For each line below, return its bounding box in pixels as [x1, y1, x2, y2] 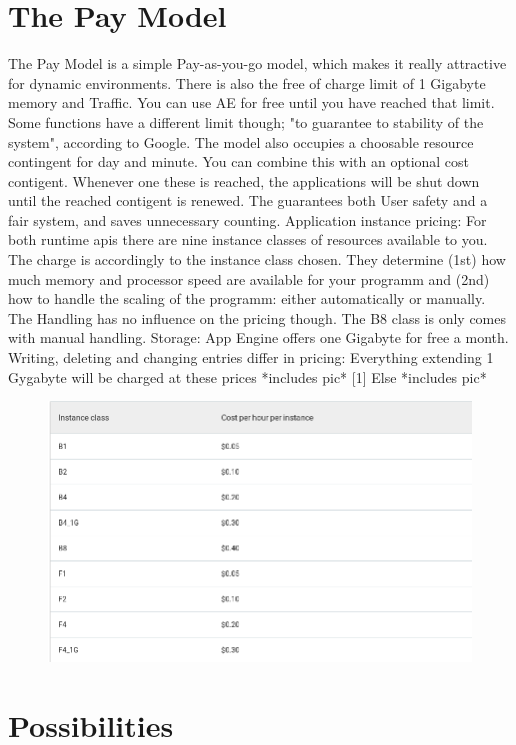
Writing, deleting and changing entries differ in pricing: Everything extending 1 [8, 347, 494, 368]
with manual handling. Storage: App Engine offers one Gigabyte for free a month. [8, 327, 509, 348]
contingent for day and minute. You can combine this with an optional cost [8, 151, 470, 172]
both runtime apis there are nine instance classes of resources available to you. [8, 229, 488, 250]
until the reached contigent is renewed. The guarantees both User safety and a [8, 190, 488, 211]
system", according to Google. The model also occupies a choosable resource [8, 131, 474, 152]
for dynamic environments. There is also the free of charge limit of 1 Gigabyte [8, 72, 486, 93]
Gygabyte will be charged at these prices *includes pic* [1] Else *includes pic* [8, 366, 487, 387]
